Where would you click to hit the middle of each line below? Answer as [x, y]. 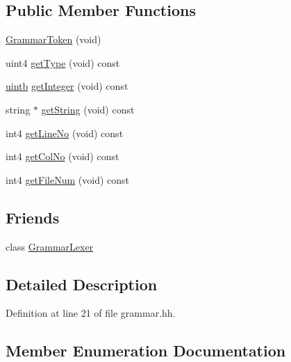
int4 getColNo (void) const [63, 156]
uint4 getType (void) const [63, 62]
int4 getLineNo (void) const [65, 133]
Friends [33, 217]
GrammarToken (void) [53, 39]
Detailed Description [82, 284]
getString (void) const [88, 109]
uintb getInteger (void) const [67, 86]
